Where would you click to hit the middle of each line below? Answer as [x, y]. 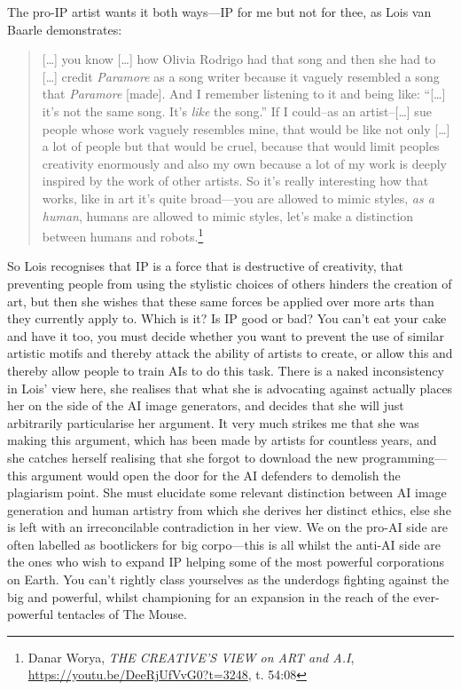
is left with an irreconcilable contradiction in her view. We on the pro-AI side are [227, 527]
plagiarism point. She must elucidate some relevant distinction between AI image [227, 492]
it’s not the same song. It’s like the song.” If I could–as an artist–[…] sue [237, 111]
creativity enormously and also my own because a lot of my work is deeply [244, 163]
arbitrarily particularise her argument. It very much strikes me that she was [213, 422]
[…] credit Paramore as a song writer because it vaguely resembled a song [241, 76]
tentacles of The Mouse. [122, 614]
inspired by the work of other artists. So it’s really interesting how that [235, 181]
